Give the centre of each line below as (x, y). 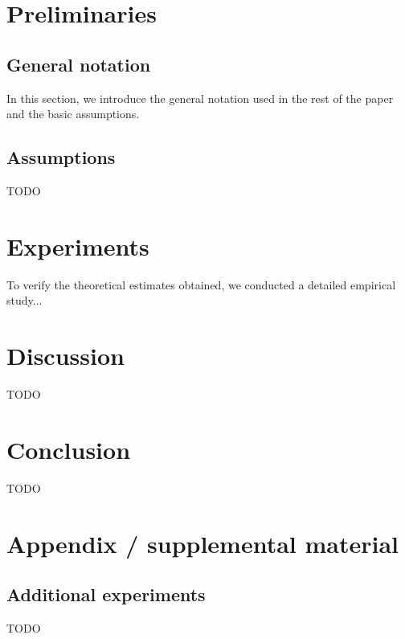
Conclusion (69, 449)
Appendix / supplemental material (203, 543)
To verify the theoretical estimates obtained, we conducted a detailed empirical (201, 284)
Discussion (65, 356)
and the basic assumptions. (73, 114)
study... (25, 300)
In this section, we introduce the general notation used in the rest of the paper (200, 98)
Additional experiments (106, 594)
